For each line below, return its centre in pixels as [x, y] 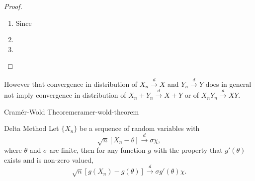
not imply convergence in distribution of [65, 95]
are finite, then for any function [97, 150]
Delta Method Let [32, 128]
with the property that [188, 150]
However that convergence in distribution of [71, 84]
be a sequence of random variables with [140, 128]
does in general [228, 84]
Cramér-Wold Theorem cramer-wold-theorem [72, 111]
